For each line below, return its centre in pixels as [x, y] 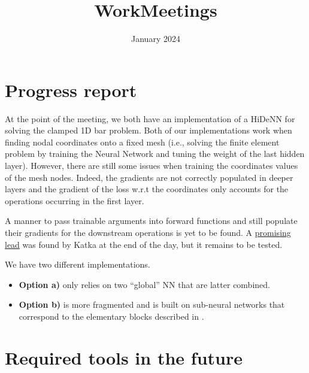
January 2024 [156, 39]
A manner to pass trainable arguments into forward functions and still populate [151, 221]
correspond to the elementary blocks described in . [111, 316]
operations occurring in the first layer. [75, 200]
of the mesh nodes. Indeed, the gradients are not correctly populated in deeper [149, 177]
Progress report [71, 90]
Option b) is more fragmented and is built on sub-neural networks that [152, 304]
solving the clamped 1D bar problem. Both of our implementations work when [149, 130]
